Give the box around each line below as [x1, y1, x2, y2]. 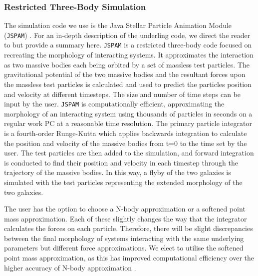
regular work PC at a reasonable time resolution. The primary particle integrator [4, 118, 252, 128]
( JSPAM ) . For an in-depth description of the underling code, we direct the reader [4, 29, 251, 40]
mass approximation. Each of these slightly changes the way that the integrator [4, 213, 247, 223]
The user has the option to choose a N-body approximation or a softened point [4, 203, 246, 214]
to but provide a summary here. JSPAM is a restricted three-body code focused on [4, 39, 252, 50]
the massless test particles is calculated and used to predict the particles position [4, 78, 252, 89]
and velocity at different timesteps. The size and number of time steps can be [4, 88, 241, 99]
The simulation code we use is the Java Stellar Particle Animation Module [4, 20, 232, 30]
